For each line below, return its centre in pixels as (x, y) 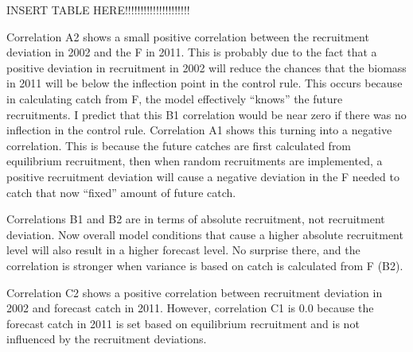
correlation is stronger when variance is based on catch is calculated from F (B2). (205, 265)
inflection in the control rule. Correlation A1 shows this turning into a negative (199, 130)
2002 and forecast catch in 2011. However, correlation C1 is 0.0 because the (190, 308)
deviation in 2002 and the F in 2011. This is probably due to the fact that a (192, 52)
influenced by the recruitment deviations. (107, 339)
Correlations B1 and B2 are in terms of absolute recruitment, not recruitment (196, 219)
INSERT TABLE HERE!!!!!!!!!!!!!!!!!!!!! (98, 10)
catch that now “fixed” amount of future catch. (121, 192)
